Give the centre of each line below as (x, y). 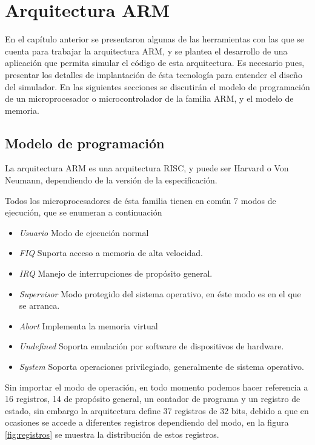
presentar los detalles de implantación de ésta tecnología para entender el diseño (154, 74)
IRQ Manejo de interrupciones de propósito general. (116, 273)
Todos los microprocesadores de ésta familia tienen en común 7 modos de (141, 200)
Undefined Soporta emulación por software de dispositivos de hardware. (151, 346)
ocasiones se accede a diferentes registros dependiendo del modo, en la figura (147, 422)
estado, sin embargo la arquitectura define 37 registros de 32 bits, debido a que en (157, 410)
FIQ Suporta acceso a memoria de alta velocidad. (111, 253)
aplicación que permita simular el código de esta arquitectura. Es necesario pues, (155, 63)
